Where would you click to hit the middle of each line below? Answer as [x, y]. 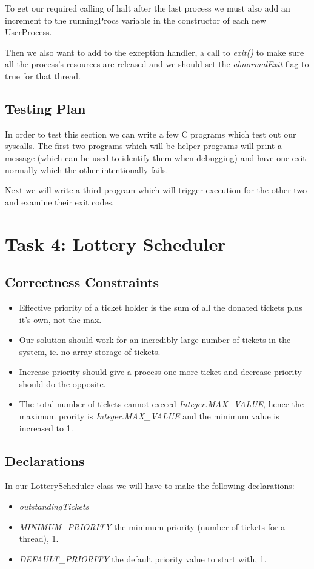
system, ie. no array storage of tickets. [90, 351]
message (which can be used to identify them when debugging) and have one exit [155, 157]
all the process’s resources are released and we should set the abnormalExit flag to [157, 64]
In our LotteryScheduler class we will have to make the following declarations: [150, 486]
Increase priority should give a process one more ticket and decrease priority [160, 372]
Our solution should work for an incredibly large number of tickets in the [155, 340]
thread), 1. [39, 538]
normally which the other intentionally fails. [87, 169]
